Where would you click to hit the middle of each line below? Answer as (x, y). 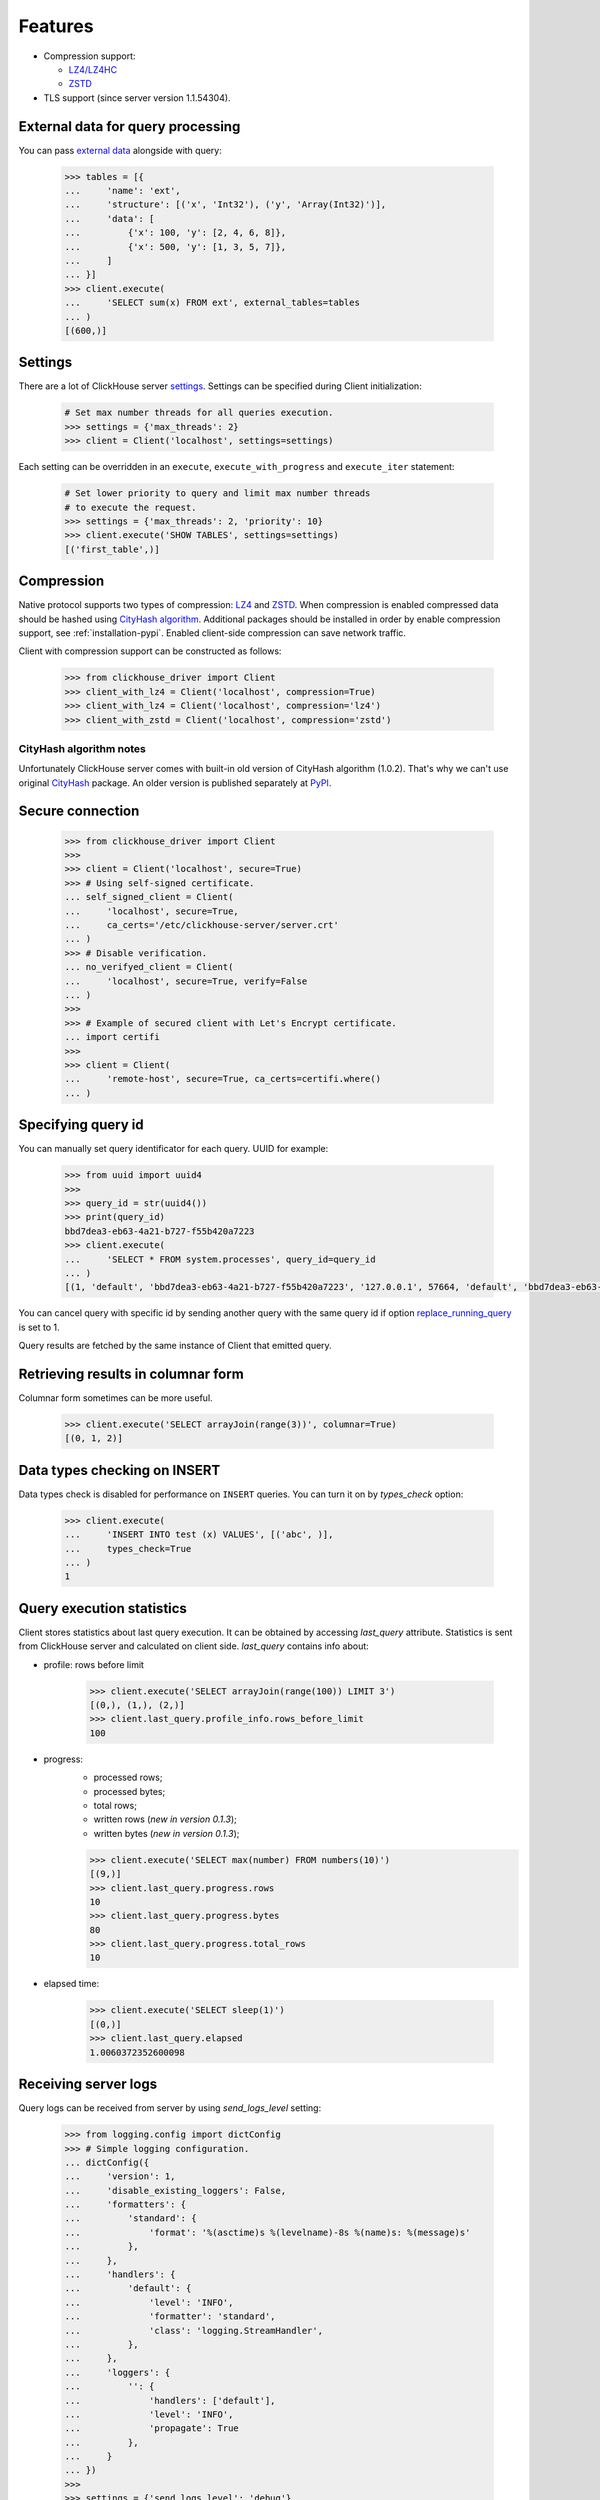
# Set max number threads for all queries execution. (199, 413)
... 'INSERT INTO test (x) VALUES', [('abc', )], (199, 1534)
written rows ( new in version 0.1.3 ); (165, 1819)
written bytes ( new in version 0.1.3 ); (166, 1833)
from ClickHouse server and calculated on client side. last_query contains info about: (193, 1646)
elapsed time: (71, 1984)
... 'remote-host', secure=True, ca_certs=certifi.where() (223, 1079)
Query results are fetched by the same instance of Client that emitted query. (175, 1346)
